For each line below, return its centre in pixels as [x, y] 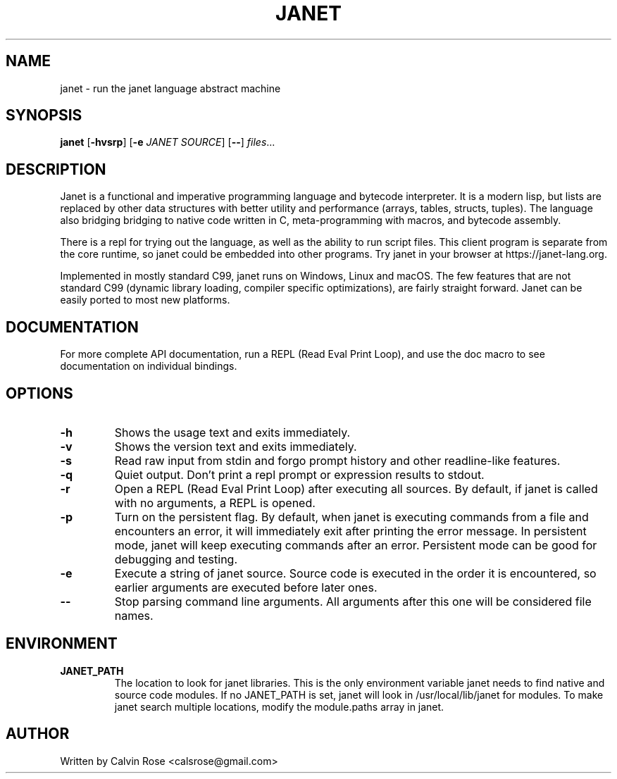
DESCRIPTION [56, 169]
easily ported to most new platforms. [145, 300]
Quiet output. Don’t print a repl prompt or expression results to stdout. [299, 474]
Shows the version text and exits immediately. [236, 446]
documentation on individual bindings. [149, 366]
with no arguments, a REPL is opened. [215, 503]
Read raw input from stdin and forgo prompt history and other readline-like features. [337, 460]
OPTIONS [39, 393]
